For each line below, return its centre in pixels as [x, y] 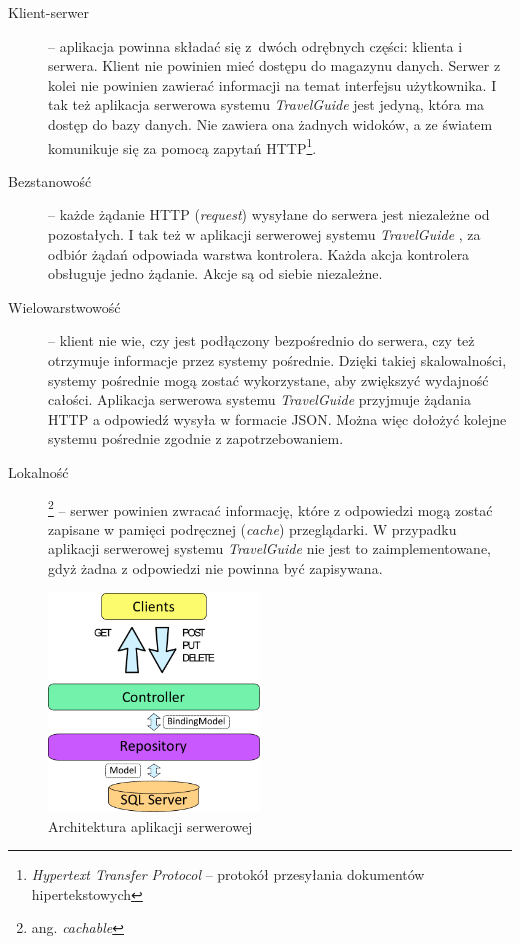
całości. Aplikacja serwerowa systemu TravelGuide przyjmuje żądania [259, 399]
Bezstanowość [50, 180]
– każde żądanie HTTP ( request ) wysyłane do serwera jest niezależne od [269, 214]
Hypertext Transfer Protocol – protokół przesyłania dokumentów [228, 874]
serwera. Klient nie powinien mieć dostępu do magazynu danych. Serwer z [274, 65]
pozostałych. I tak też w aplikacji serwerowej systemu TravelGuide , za [264, 234]
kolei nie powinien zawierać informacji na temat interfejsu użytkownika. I [272, 84]
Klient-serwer [49, 12]
